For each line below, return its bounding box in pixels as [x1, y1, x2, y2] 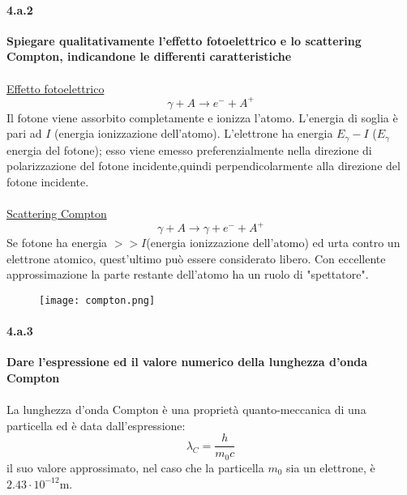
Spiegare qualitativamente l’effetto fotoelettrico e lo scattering [6, 32, 362, 49]
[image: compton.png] [39, 294, 156, 306]
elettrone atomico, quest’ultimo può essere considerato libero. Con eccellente [6, 250, 386, 267]
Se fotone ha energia [6, 234, 108, 251]
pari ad [6, 125, 42, 142]
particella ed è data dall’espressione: [6, 416, 186, 433]
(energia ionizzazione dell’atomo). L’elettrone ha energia [54, 125, 333, 142]
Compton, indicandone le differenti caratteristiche [6, 48, 292, 65]
